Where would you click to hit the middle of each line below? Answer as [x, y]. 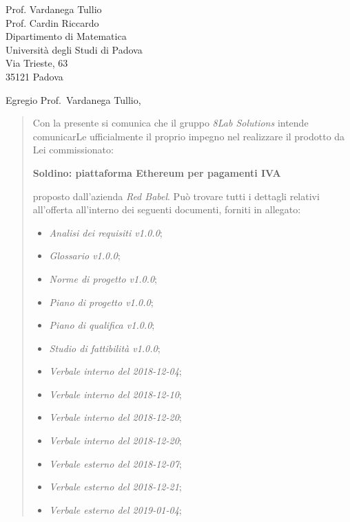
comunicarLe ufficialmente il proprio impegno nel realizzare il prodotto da [189, 136]
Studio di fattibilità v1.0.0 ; [105, 348]
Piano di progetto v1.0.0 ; [101, 302]
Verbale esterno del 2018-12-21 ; [115, 487]
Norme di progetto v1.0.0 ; [103, 278]
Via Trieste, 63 [37, 63]
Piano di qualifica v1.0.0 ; [102, 325]
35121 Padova [34, 76]
